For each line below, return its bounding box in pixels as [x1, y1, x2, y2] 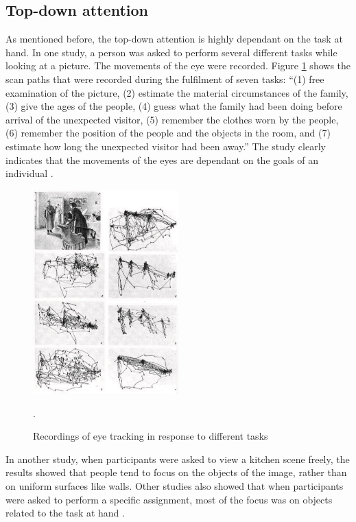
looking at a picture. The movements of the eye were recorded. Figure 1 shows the [5, 58, 351, 73]
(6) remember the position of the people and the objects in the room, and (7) [5, 126, 331, 140]
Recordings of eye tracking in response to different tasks [33, 429, 268, 443]
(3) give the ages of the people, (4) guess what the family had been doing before [5, 99, 342, 113]
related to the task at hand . [5, 506, 125, 520]
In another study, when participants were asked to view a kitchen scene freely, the [5, 451, 350, 466]
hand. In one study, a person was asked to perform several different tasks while [5, 45, 337, 59]
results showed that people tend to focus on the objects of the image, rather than [5, 465, 347, 479]
